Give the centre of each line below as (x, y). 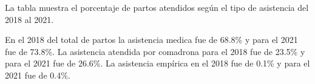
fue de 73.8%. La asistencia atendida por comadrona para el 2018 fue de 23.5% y (155, 51)
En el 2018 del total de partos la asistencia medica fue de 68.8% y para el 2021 (151, 40)
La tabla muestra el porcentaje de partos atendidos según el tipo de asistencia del (157, 7)
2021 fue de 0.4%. (38, 75)
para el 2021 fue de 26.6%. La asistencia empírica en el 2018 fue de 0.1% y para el (157, 63)
